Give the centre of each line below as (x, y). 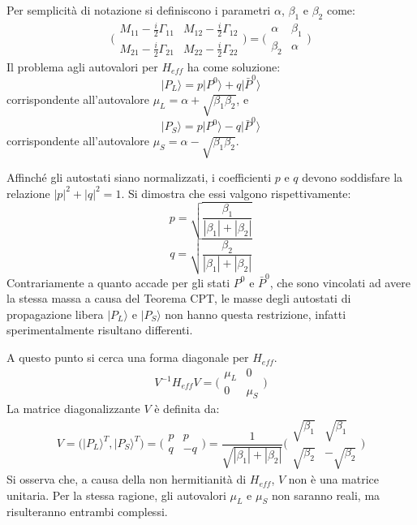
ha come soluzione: (234, 66)
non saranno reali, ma (326, 495)
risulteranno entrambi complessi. (87, 512)
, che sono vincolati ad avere (340, 282)
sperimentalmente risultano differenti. (100, 330)
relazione (28, 193)
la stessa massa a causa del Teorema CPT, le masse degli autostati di (179, 298)
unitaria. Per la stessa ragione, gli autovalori (116, 495)
